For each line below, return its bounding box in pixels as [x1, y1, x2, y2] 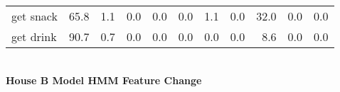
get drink [11, 28, 57, 45]
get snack [11, 8, 58, 24]
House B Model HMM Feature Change [6, 72, 202, 87]
